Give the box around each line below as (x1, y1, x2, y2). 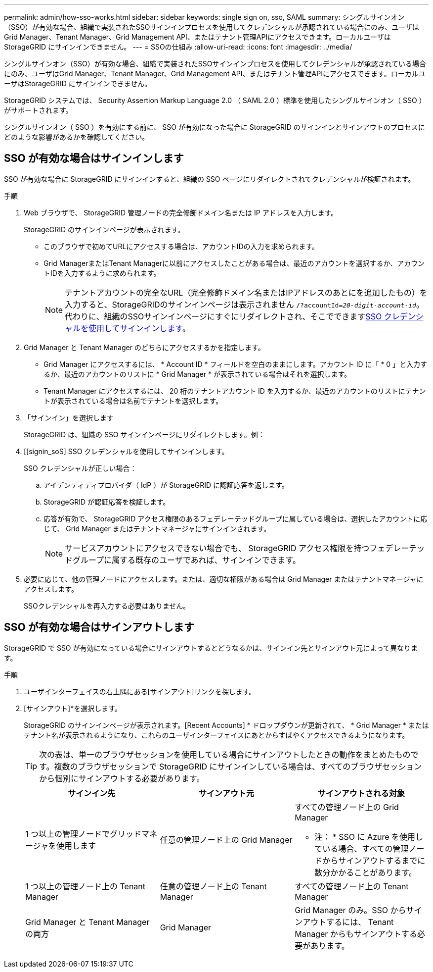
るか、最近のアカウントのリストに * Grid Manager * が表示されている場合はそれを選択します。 (43, 369, 351, 378)
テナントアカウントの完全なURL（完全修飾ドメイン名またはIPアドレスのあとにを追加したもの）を (65, 287, 428, 298)
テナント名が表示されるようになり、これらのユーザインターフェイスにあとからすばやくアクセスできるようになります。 (24, 730, 409, 739)
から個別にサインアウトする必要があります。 (39, 773, 205, 783)
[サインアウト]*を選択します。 (24, 704, 122, 713)
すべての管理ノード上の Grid (295, 802, 399, 812)
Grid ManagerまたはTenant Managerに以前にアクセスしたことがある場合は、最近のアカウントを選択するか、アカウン (43, 258, 425, 267)
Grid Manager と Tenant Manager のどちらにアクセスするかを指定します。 (24, 343, 265, 352)
